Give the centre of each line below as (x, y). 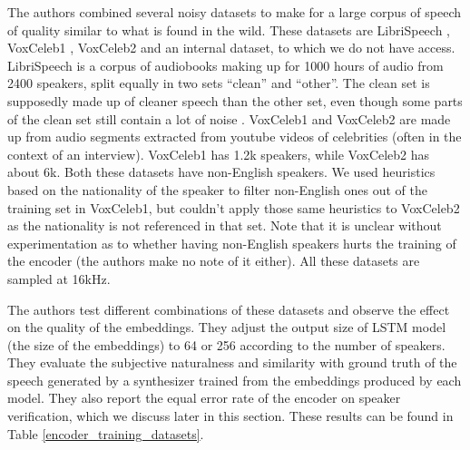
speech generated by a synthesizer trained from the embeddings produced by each (235, 380)
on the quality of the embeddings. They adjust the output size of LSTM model (227, 327)
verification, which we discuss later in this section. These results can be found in (230, 416)
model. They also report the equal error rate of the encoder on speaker (204, 398)
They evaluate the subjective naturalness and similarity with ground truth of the (232, 362)
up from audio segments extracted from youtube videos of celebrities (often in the (235, 137)
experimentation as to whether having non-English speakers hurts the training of (232, 243)
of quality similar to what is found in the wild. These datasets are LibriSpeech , (229, 29)
